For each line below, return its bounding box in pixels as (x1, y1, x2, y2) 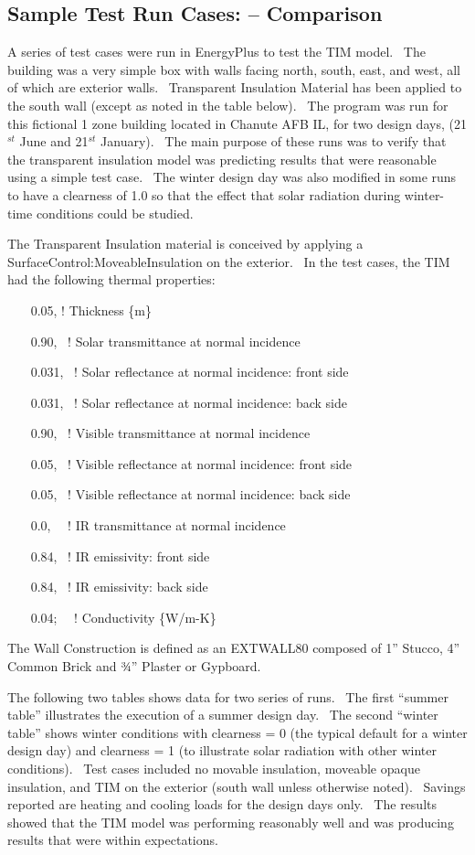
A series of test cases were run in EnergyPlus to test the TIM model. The (7, 42, 426, 61)
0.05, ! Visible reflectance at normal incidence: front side (30, 454, 353, 473)
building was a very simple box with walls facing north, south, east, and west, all (7, 59, 460, 79)
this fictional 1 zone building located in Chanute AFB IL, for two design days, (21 (7, 113, 467, 133)
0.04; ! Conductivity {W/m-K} (30, 607, 216, 626)
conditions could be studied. (36, 203, 194, 222)
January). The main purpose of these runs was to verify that (100, 132, 447, 151)
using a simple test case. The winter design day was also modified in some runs (7, 167, 457, 187)
